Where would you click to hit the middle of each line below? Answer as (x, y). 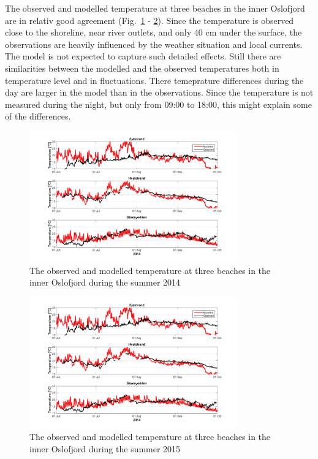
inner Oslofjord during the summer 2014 (105, 282)
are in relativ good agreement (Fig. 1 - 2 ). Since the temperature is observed (150, 20)
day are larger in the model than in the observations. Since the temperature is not (159, 92)
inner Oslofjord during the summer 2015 (105, 448)
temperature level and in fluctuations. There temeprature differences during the (154, 80)
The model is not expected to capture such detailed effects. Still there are (143, 56)
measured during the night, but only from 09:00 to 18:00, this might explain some (158, 104)
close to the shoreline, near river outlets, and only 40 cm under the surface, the (153, 32)
